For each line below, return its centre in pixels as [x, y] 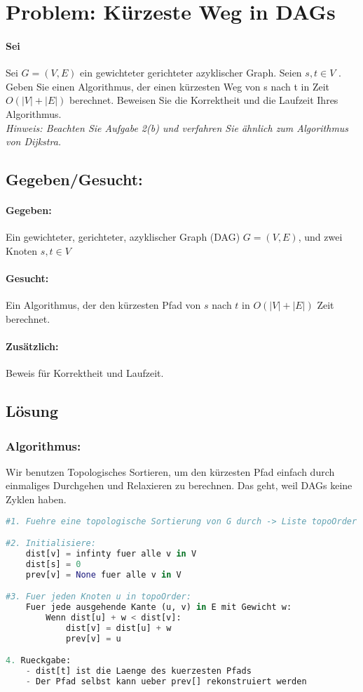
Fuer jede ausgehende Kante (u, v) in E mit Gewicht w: [159, 607]
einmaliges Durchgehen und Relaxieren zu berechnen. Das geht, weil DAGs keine [179, 485]
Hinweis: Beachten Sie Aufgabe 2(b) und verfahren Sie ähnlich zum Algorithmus [177, 127]
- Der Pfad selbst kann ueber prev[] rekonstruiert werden [166, 682]
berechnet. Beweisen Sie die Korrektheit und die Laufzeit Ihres [204, 100]
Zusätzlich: [32, 346]
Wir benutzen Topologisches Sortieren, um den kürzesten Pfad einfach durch [170, 471]
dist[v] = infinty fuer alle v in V [111, 554]
